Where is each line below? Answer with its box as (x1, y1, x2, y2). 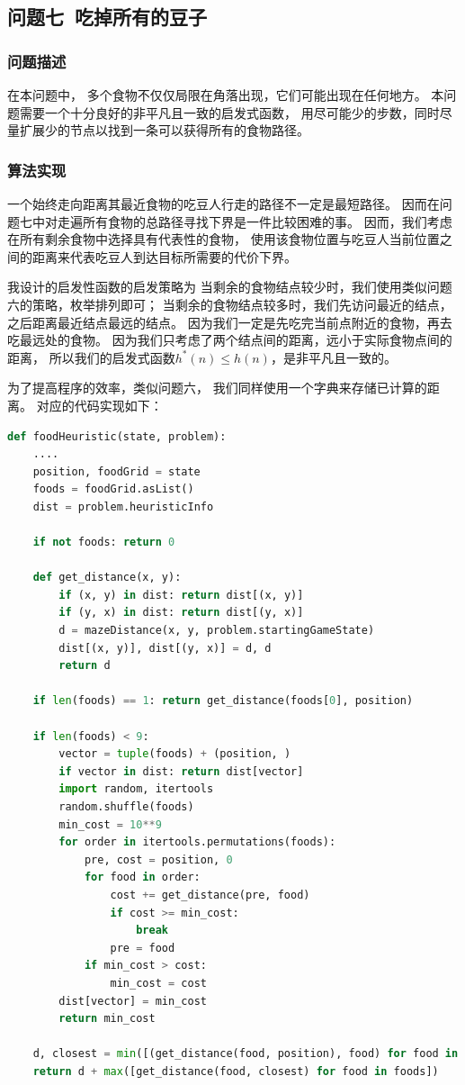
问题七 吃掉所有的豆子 (7, 3, 208, 31)
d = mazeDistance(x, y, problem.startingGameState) (58, 624, 375, 637)
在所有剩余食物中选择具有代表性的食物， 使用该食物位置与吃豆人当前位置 (7, 230, 440, 249)
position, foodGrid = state (32, 465, 201, 478)
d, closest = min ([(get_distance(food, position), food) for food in (32, 1047, 459, 1061)
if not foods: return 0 (32, 536, 175, 549)
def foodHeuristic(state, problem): (7, 429, 227, 443)
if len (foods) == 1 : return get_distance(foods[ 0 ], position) (32, 694, 414, 708)
